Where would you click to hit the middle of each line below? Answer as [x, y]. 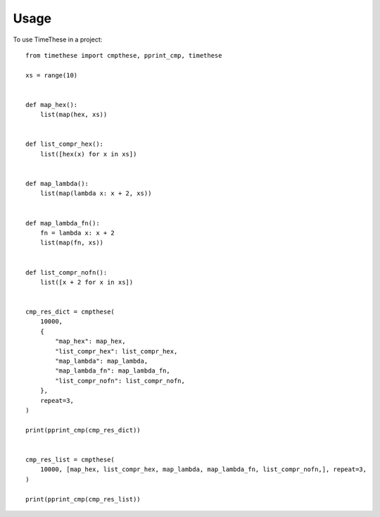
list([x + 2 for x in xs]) [87, 282]
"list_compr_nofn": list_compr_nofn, [120, 381]
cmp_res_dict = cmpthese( [70, 312]
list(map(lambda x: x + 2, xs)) [96, 193]
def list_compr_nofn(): [66, 272]
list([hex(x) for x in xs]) [88, 154]
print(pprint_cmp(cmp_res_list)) [83, 499]
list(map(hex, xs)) [74, 115]
